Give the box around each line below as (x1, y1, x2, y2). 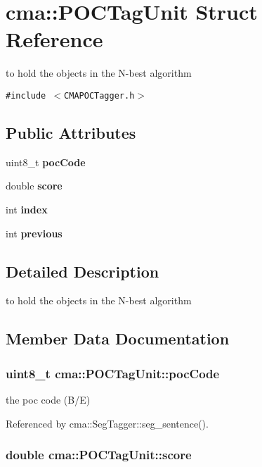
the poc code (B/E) (6, 392, 91, 406)
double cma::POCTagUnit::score (6, 446, 192, 463)
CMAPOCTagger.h (64, 90, 135, 101)
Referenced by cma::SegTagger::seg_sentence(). (6, 416, 209, 430)
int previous (6, 225, 63, 240)
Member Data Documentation (6, 328, 230, 349)
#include (6, 90, 46, 101)
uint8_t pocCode (6, 154, 86, 169)
